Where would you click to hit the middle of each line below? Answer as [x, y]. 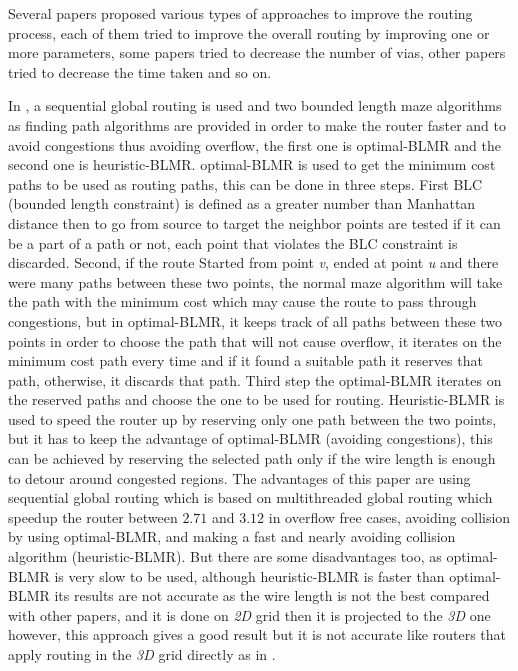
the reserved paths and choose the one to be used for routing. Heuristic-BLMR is [256, 399]
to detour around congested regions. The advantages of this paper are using [239, 477]
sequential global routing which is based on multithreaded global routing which [250, 497]
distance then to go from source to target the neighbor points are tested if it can [254, 222]
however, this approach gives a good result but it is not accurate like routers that [257, 634]
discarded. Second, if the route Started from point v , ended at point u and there [253, 262]
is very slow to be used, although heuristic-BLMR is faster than [249, 575]
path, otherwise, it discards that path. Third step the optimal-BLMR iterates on [255, 379]
